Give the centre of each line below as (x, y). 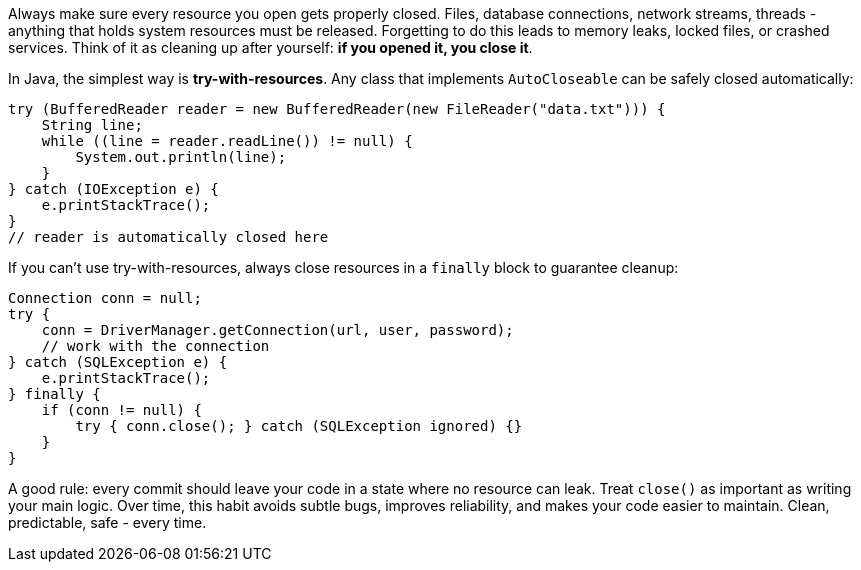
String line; (92, 125)
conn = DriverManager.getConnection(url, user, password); (277, 330)
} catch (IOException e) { (113, 189)
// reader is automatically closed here (168, 237)
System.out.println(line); (181, 157)
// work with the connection (155, 346)
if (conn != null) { (121, 410)
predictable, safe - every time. (107, 522)
